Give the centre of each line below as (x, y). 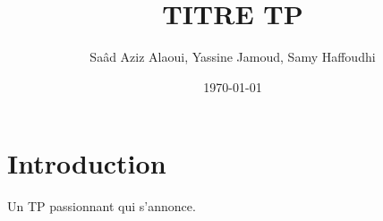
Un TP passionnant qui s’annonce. (102, 206)
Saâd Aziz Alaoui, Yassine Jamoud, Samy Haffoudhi (233, 57)
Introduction (87, 163)
